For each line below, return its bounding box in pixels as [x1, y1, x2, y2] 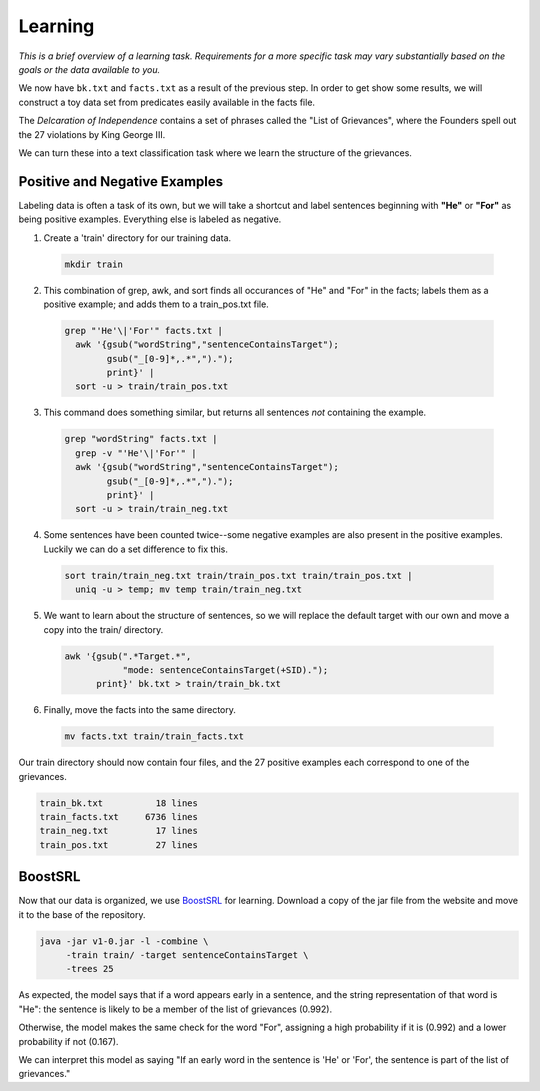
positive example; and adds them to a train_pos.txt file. [43, 298, 269, 310]
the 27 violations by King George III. [18, 128, 166, 140]
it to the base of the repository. [18, 908, 146, 920]
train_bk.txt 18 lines [39, 797, 199, 809]
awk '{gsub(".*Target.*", [64, 650, 192, 662]
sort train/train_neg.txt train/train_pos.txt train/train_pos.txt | [64, 570, 413, 581]
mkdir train [64, 258, 124, 270]
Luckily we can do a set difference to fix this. [43, 543, 229, 555]
